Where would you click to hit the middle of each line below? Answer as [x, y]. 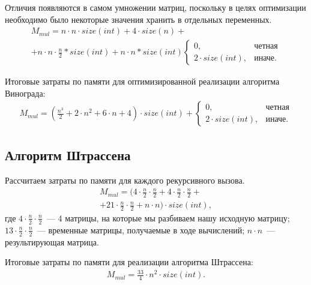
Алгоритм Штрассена [68, 154]
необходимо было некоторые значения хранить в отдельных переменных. [138, 19]
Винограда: [25, 93]
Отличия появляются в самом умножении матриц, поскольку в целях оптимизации [155, 7]
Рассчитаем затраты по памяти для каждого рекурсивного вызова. [125, 180]
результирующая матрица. [52, 241]
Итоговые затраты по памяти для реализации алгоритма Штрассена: [129, 262]
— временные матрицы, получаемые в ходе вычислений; [141, 229]
